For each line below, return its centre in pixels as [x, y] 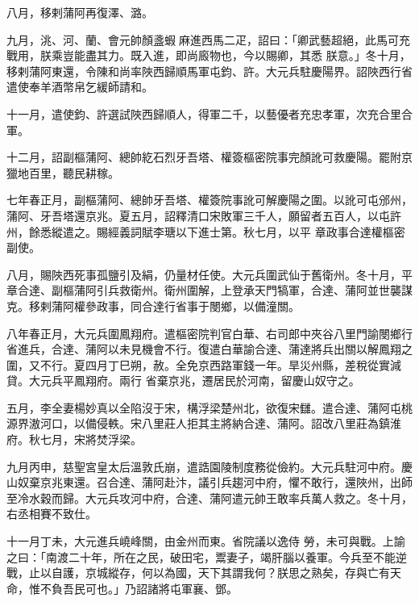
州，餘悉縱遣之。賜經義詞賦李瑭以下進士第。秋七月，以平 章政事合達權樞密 [206, 231]
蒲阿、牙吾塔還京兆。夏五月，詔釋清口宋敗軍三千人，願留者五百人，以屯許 [204, 215]
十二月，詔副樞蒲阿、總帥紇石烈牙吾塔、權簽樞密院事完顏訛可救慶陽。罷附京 [209, 157]
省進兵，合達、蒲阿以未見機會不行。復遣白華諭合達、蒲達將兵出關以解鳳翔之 [209, 349]
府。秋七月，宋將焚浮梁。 [74, 439]
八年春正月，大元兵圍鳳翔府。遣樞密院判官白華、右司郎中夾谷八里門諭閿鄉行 [209, 333]
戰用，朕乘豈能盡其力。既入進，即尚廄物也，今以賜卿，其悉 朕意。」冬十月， [209, 55]
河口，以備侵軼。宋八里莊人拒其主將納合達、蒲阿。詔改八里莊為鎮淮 [220, 423]
